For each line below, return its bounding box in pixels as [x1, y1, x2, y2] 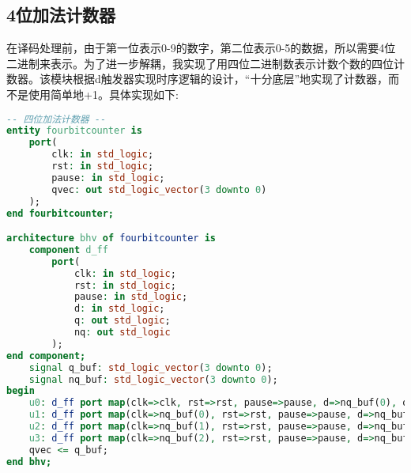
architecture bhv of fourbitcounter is [6, 233, 216, 244]
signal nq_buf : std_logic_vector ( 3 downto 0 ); [28, 373, 278, 385]
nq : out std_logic [74, 327, 171, 339]
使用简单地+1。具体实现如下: [28, 85, 179, 102]
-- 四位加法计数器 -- [6, 113, 107, 125]
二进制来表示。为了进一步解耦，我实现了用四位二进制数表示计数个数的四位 [6, 55, 394, 71]
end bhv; [6, 456, 52, 467]
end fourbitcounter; [6, 207, 115, 219]
